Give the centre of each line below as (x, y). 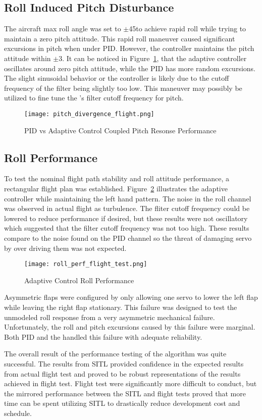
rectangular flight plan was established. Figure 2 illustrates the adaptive (116, 188)
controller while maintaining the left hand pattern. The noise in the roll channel (128, 198)
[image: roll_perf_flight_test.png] (86, 264)
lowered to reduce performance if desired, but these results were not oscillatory (126, 218)
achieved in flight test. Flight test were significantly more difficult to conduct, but (130, 383)
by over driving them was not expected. (65, 248)
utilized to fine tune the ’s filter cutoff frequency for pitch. (94, 98)
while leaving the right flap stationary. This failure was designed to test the (121, 307)
